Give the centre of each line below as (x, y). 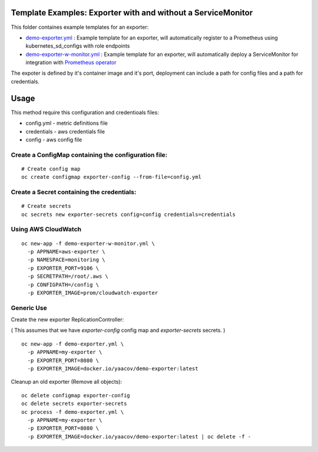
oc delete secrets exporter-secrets (74, 404)
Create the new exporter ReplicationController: (67, 320)
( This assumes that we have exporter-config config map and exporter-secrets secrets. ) (118, 330)
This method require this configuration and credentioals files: (85, 112)
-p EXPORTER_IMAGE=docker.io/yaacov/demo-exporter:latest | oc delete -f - (139, 436)
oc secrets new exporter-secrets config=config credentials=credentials (128, 214)
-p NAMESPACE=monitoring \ (66, 260)
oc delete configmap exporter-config (76, 395)
